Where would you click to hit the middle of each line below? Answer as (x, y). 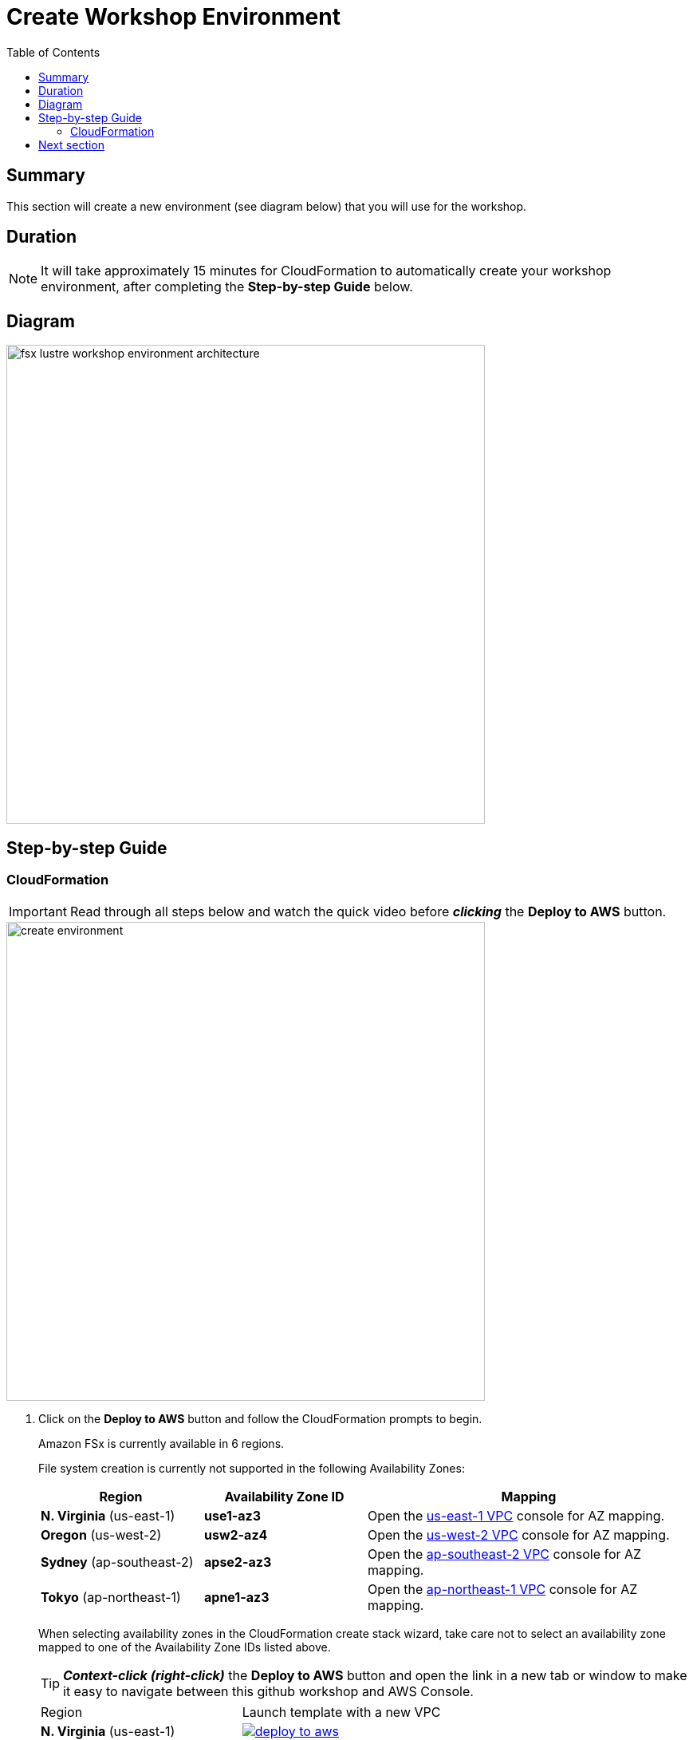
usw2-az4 (236, 1534)
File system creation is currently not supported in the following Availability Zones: (252, 1468)
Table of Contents (53, 52)
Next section (72, 144)
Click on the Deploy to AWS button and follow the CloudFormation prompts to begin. (260, 1418)
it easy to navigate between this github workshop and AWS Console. (268, 1691)
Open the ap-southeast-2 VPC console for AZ (505, 1554)
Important (38, 911)
